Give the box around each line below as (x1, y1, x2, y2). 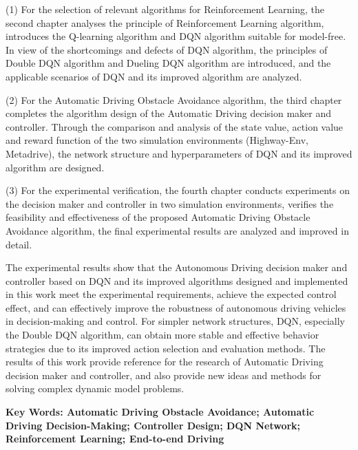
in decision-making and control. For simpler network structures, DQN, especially (6, 314, 345, 328)
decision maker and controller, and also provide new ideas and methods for (6, 367, 322, 382)
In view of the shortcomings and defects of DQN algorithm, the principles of (6, 42, 328, 56)
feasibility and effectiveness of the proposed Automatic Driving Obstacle (6, 210, 310, 224)
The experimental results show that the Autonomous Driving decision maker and (6, 260, 348, 275)
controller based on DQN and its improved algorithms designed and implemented (6, 273, 348, 288)
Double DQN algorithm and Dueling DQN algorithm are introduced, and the (6, 56, 331, 70)
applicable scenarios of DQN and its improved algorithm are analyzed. (6, 69, 302, 83)
